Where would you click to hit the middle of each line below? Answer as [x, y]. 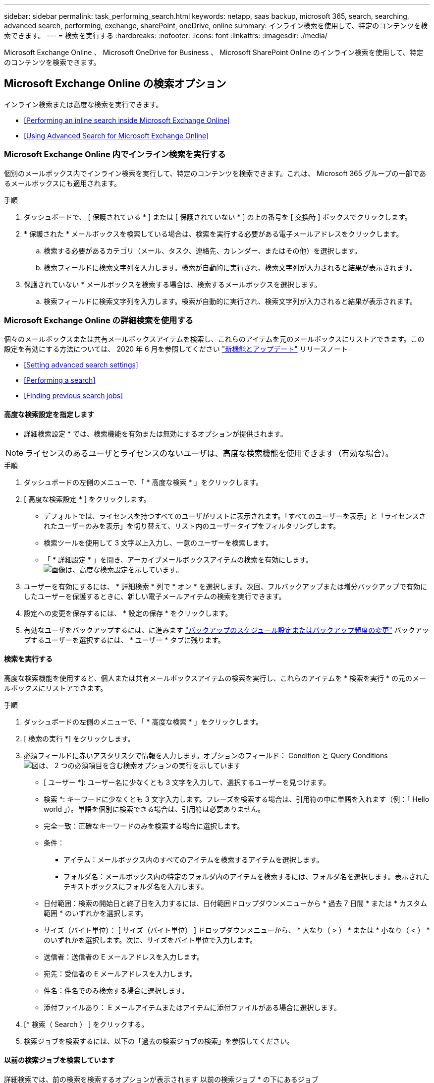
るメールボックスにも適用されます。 [63, 183]
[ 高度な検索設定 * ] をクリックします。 [87, 499]
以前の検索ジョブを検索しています [59, 1060]
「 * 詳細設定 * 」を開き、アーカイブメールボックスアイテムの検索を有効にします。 [178, 559]
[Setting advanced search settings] [81, 365]
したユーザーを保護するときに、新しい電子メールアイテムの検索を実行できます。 [155, 596]
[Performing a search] [60, 380]
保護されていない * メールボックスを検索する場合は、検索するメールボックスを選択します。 [173, 284]
